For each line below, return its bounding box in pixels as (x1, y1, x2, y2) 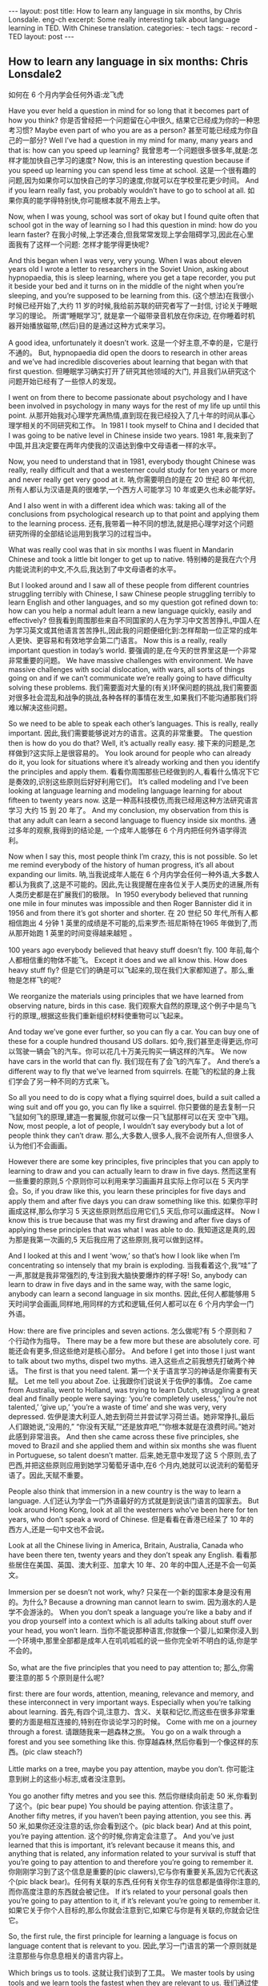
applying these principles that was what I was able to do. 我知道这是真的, (8, 1224, 249, 1234)
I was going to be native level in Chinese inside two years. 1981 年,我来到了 (8, 431, 254, 440)
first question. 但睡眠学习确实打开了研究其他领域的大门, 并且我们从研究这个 (8, 366, 256, 376)
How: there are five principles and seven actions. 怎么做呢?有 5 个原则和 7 (8, 1325, 252, 1336)
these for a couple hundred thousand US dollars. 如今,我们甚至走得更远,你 (8, 1036, 252, 1046)
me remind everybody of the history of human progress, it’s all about (8, 860, 234, 869)
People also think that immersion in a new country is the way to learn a (8, 1486, 242, 1496)
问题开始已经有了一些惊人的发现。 (8, 376, 121, 386)
